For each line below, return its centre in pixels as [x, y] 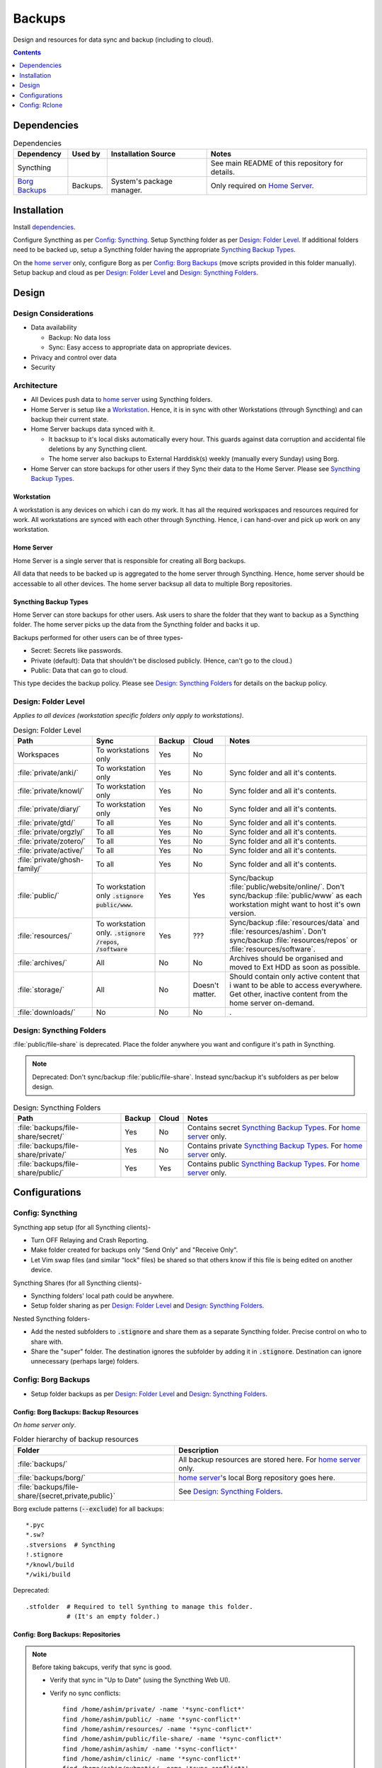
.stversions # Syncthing [71, 1545]
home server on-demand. [272, 1003]
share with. [47, 1342]
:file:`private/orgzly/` [51, 832]
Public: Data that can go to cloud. [79, 670]
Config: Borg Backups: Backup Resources [76, 1412]
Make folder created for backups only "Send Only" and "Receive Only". [134, 1250]
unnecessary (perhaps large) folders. [85, 1361]
